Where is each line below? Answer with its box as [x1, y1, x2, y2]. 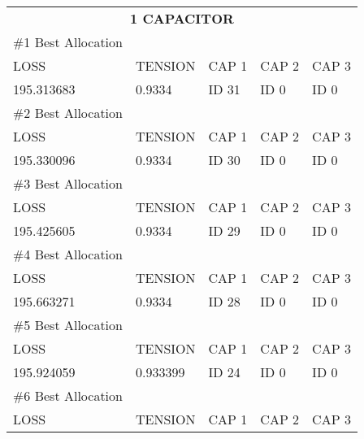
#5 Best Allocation [13, 315, 123, 334]
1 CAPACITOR [130, 9, 234, 28]
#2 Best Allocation [13, 103, 123, 122]
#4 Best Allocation [13, 245, 123, 263]
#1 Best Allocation [13, 33, 123, 51]
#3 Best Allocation [13, 174, 123, 193]
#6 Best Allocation [13, 386, 123, 405]
